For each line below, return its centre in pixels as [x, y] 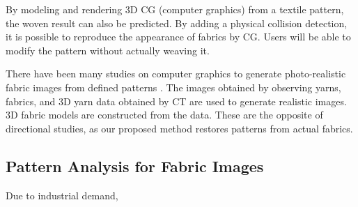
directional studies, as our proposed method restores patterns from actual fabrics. [179, 128]
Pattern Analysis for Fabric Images [135, 166]
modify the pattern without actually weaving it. [108, 50]
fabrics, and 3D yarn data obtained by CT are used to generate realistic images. [176, 101]
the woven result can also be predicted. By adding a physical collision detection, [177, 23]
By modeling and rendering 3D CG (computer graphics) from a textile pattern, [175, 9]
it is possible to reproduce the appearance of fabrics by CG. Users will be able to [178, 37]
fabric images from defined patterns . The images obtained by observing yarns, [173, 87]
